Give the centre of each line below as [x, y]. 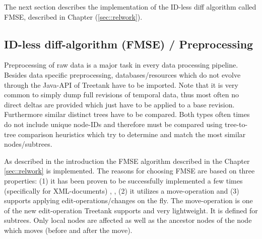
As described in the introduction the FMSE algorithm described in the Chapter [127, 161]
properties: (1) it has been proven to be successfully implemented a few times [123, 180]
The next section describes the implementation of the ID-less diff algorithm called [130, 7]
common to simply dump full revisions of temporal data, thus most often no [121, 95]
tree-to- [236, 124]
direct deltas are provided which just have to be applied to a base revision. [119, 104]
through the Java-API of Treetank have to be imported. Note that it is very [121, 84]
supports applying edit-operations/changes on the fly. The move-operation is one [128, 200]
